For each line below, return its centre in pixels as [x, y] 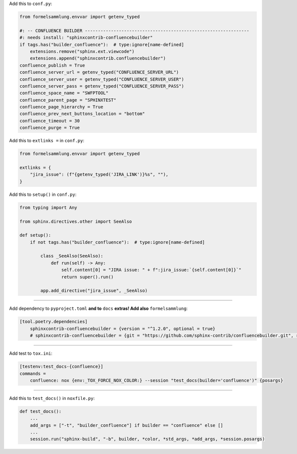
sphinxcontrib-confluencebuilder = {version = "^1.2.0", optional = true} [123, 329]
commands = [33, 373]
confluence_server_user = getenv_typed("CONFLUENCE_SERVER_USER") [102, 79]
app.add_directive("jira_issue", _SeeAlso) [94, 291]
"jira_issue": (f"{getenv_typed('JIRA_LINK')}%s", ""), [99, 174]
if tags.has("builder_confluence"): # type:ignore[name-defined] [102, 44]
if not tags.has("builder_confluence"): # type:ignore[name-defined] [118, 242]
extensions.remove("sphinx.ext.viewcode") [82, 51]
